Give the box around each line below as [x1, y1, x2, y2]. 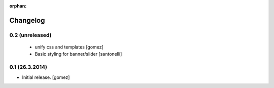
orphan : [9, 3, 27, 9]
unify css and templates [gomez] [35, 43, 104, 50]
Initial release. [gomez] [22, 74, 70, 80]
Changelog [9, 16, 45, 25]
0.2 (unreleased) [9, 31, 52, 38]
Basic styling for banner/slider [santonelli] [35, 51, 122, 57]
